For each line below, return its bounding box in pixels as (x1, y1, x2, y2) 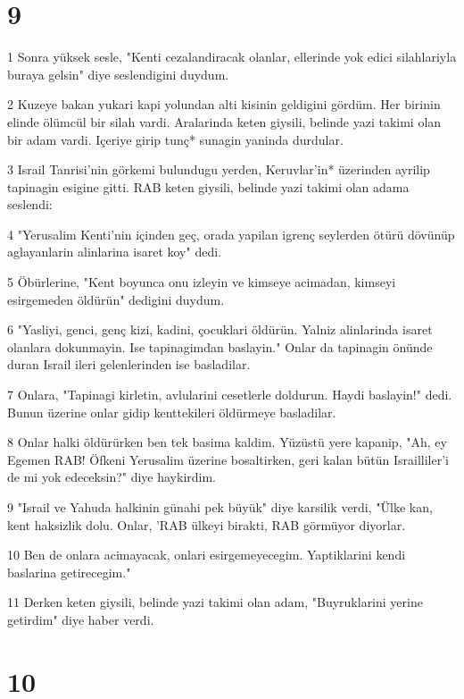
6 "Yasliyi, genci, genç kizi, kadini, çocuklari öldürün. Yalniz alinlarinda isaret (7, 320, 433, 339)
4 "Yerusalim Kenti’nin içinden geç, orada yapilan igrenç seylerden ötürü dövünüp (7, 224, 455, 243)
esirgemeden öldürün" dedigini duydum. (7, 290, 225, 308)
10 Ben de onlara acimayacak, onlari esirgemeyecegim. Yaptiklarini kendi (7, 545, 406, 564)
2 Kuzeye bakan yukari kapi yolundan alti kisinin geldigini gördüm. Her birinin (7, 95, 441, 114)
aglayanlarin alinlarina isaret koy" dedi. (7, 242, 221, 261)
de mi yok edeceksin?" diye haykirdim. (7, 467, 217, 486)
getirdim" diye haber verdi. (7, 610, 154, 628)
